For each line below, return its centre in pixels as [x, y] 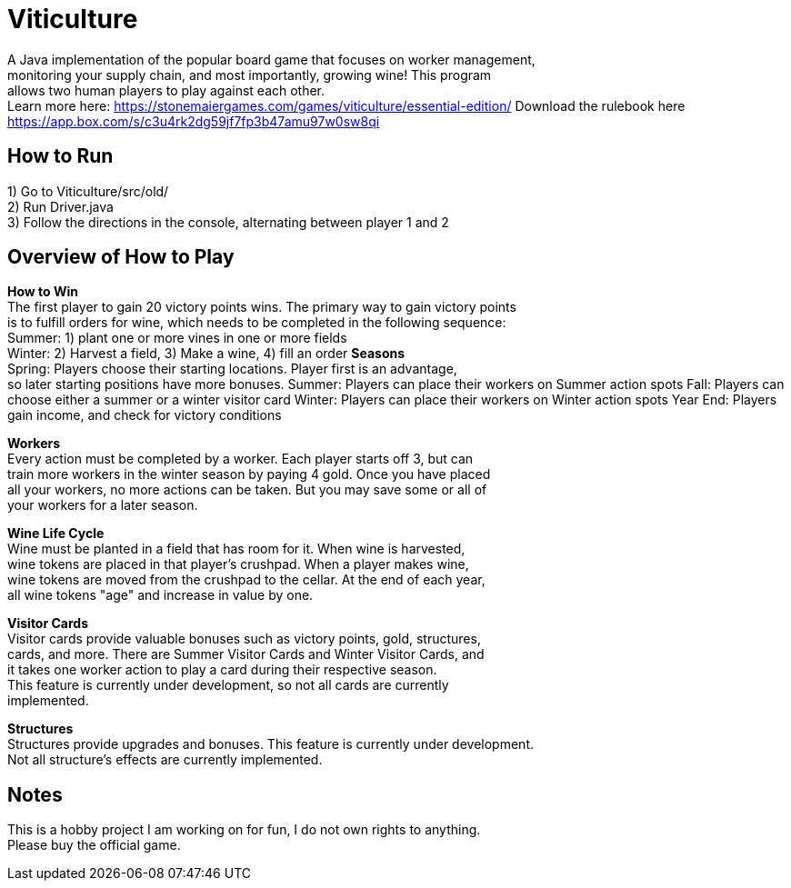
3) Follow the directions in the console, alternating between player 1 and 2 [228, 222]
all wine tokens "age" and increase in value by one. [160, 595]
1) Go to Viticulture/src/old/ [88, 191]
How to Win [43, 292]
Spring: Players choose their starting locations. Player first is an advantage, [232, 369]
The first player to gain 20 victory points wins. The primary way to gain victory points [262, 307]
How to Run [60, 156]
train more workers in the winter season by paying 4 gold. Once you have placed [249, 474]
